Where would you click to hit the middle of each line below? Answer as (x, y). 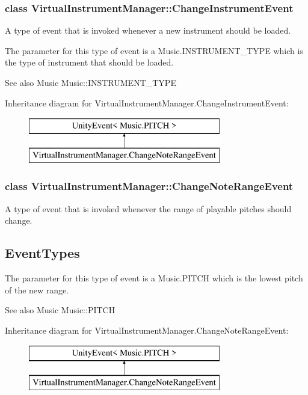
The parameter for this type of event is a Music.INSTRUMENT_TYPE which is (154, 50)
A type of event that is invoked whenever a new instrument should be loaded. (148, 30)
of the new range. (37, 289)
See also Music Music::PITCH (60, 310)
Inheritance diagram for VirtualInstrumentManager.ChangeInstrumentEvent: (147, 103)
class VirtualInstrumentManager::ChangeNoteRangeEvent (149, 186)
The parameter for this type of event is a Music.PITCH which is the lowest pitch (154, 277)
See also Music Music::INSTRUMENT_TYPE (91, 82)
